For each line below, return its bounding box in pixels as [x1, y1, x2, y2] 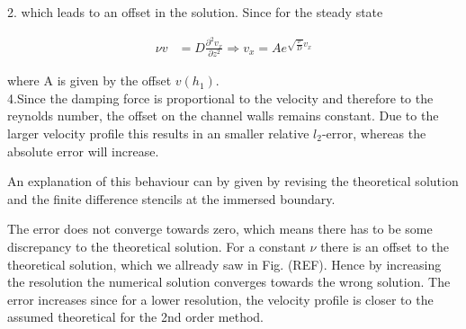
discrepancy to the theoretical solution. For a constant [7, 236, 306, 255]
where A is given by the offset [7, 71, 172, 90]
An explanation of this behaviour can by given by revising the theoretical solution [7, 172, 459, 191]
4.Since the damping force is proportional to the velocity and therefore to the [7, 88, 434, 107]
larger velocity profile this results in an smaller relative [7, 124, 309, 142]
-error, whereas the [321, 124, 426, 142]
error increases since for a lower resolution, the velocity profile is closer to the [7, 289, 434, 308]
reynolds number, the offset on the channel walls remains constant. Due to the [7, 106, 439, 125]
